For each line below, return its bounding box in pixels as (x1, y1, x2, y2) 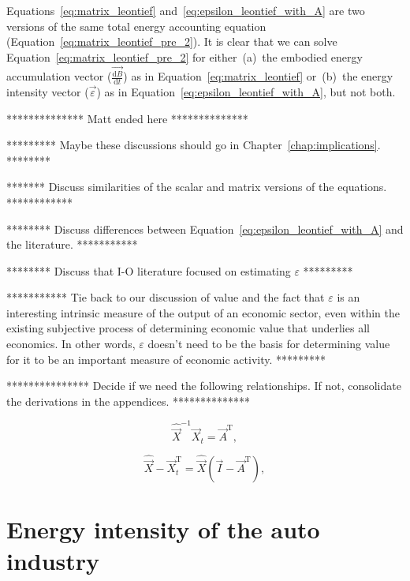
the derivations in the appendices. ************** (6, 392, 250, 409)
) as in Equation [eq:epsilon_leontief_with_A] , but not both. (96, 83, 396, 99)
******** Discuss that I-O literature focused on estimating (6, 262, 291, 279)
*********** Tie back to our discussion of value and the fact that (6, 289, 325, 305)
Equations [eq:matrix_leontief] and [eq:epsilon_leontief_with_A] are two (6, 2, 365, 18)
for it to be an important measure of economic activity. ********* (6, 350, 326, 367)
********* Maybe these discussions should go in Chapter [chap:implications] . (6, 137, 381, 153)
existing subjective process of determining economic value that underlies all (6, 320, 370, 336)
